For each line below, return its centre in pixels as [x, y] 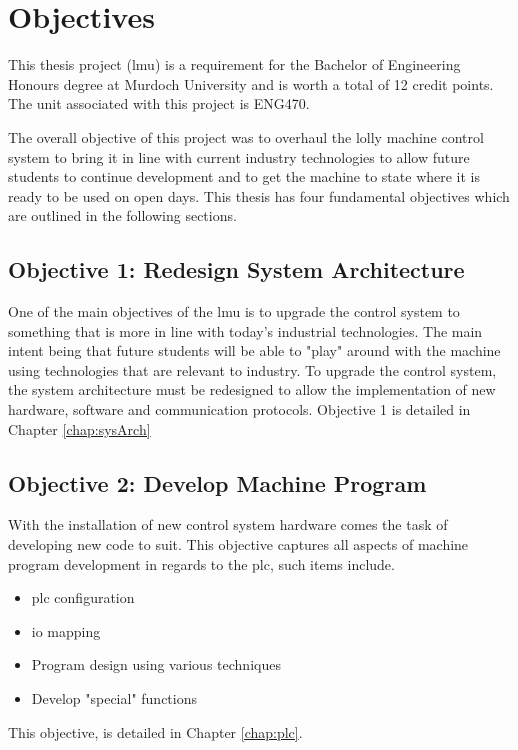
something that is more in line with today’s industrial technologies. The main [245, 330]
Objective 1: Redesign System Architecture [236, 269]
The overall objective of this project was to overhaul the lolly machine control [246, 136]
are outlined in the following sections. [122, 215]
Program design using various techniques [156, 664]
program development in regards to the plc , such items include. [201, 563]
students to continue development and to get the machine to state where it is [244, 176]
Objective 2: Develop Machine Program [217, 482]
